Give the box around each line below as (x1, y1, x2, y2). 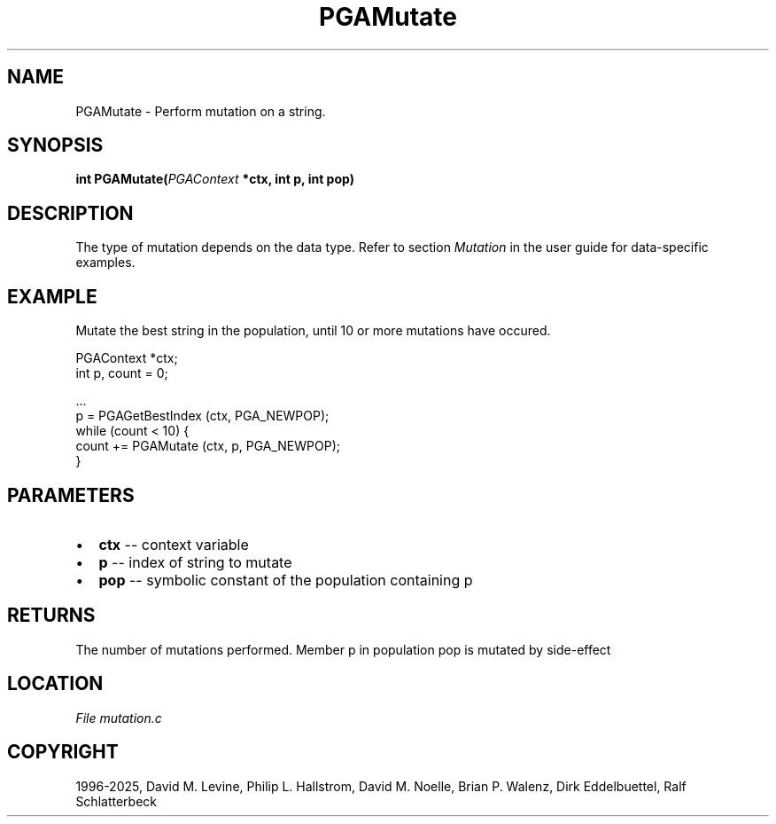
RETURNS (7, 604, 96, 627)
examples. (75, 255, 136, 271)
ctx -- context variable (98, 535, 249, 553)
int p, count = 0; (75, 365, 168, 381)
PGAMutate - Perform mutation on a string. (75, 103, 326, 119)
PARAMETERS (7, 483, 135, 506)
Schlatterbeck (75, 793, 157, 809)
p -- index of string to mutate (98, 553, 292, 571)
